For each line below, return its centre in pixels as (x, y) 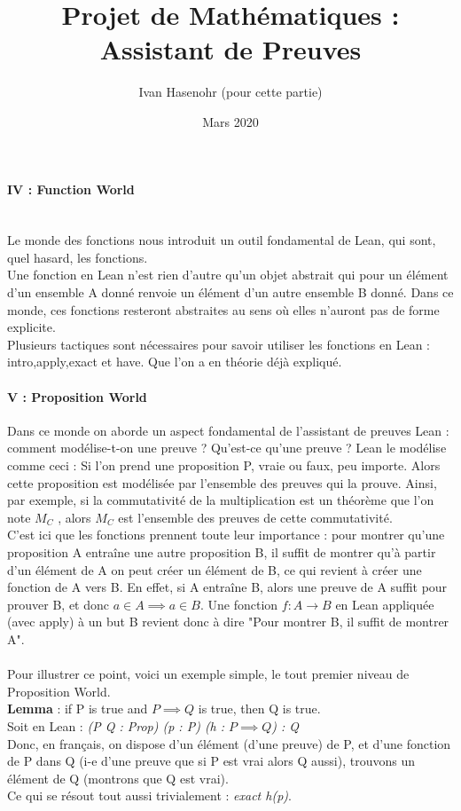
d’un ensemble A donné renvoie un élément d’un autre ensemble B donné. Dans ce (230, 292)
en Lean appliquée (385, 604)
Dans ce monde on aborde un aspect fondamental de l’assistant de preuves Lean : (228, 430)
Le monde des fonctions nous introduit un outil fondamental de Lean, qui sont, (222, 240)
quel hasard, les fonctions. (78, 257)
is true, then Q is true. (259, 709)
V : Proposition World (77, 396)
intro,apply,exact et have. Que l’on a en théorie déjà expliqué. (175, 362)
